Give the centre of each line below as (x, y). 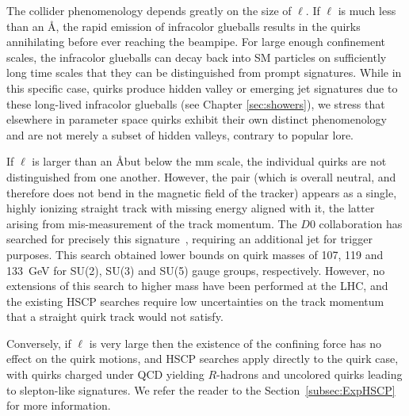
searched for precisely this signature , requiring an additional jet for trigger (189, 239)
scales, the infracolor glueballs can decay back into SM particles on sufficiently (197, 57)
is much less (367, 10)
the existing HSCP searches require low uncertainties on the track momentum (195, 301)
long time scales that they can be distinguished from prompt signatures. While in (204, 73)
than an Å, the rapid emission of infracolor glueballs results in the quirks (183, 26)
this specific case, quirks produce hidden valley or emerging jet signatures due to (202, 88)
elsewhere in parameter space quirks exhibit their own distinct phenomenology (197, 119)
